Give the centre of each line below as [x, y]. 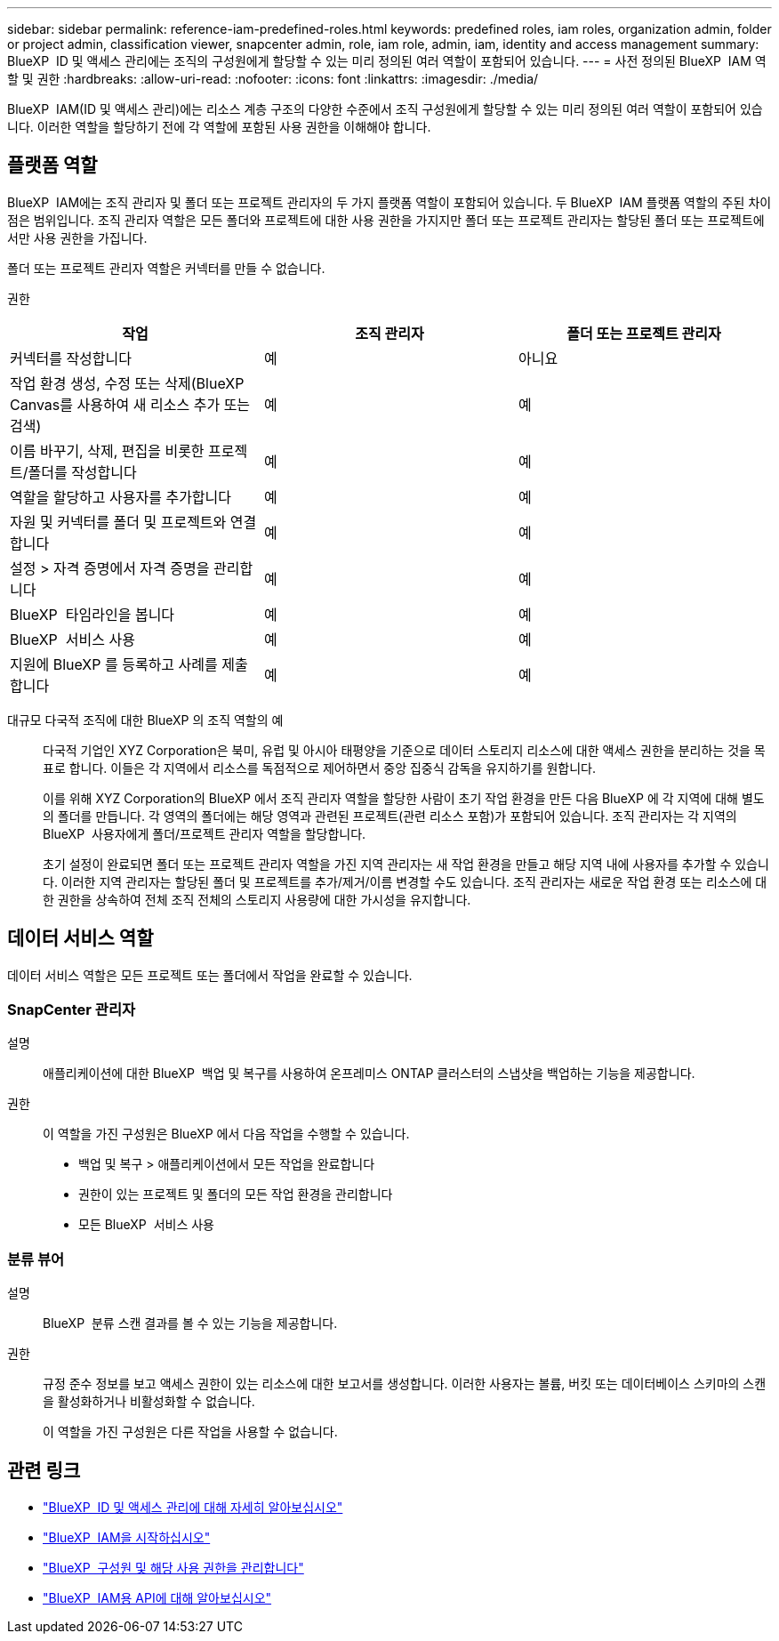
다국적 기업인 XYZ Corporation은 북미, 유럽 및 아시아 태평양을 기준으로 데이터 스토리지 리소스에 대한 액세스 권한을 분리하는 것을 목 [404, 750]
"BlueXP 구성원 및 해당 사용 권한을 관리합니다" [173, 1568]
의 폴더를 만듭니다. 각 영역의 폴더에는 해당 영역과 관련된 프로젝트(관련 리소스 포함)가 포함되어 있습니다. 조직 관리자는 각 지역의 [390, 816]
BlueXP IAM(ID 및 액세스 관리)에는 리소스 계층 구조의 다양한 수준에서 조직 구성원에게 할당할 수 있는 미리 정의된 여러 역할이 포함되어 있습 [385, 109]
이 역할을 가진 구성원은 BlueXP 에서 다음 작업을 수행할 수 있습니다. [226, 1134]
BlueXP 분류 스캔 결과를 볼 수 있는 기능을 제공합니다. [190, 1323]
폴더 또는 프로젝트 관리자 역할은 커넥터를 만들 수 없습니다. [166, 268]
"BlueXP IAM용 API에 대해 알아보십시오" [157, 1598]
